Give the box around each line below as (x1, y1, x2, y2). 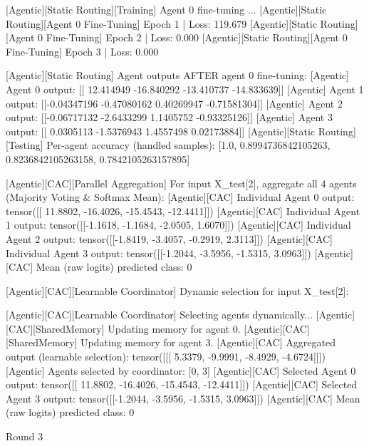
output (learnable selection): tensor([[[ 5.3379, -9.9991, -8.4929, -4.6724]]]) (6, 349, 326, 364)
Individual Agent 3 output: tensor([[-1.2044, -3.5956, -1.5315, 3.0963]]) (6, 245, 311, 260)
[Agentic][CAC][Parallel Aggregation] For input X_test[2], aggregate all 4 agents (6, 175, 357, 190)
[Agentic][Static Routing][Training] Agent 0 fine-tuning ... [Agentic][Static (6, 2, 327, 16)
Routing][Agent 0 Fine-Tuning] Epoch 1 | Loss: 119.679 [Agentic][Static (6, 16, 317, 31)
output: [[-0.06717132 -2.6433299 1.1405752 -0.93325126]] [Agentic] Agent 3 (6, 110, 333, 125)
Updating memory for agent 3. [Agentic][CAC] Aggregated (80, 335, 336, 350)
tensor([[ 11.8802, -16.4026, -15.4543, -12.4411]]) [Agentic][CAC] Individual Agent (6, 203, 360, 218)
